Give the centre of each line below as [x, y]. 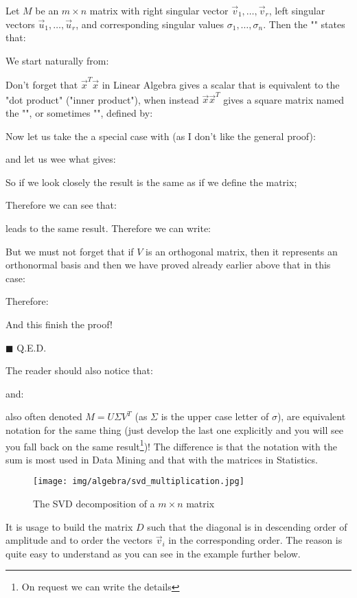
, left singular [297, 10]
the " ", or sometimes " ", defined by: [79, 113]
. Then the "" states [304, 24]
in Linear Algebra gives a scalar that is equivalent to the [221, 85]
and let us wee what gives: [61, 159]
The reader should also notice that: [79, 370]
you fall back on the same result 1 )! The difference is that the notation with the [171, 445]
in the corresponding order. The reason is [255, 540]
